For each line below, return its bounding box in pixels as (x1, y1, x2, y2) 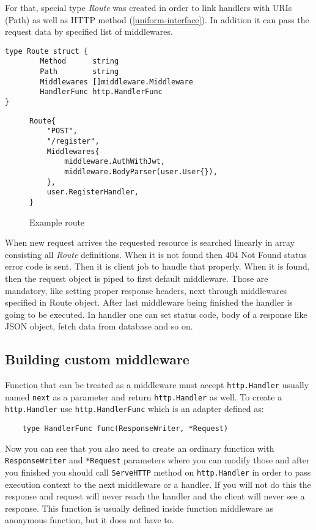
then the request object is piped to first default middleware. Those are (5, 272, 268, 284)
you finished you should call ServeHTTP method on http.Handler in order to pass (5, 466, 311, 479)
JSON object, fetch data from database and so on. (5, 320, 193, 333)
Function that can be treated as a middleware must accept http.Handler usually (5, 378, 309, 391)
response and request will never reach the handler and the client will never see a (5, 490, 305, 502)
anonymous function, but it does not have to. (5, 513, 174, 526)
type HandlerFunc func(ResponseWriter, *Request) (22, 424, 229, 433)
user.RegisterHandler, (46, 188, 139, 197)
